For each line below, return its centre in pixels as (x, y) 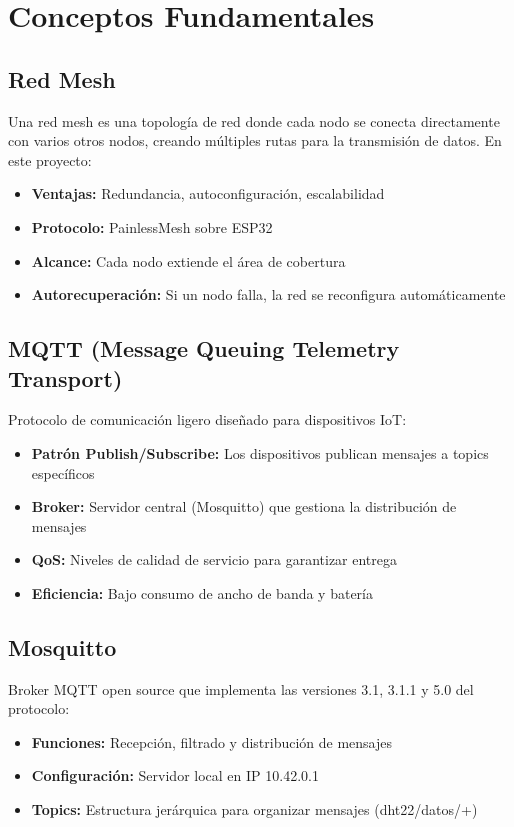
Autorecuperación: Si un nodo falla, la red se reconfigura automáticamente (268, 294)
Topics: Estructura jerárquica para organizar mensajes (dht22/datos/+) (254, 809)
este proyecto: (50, 159)
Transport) (65, 377)
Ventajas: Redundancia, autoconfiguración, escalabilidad (208, 193)
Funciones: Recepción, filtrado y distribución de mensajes (212, 741)
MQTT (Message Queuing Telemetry (204, 348)
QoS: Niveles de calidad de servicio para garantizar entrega (214, 559)
